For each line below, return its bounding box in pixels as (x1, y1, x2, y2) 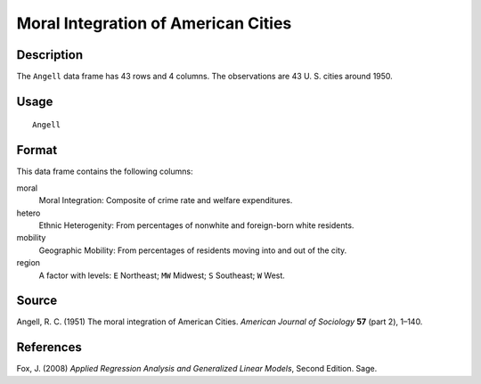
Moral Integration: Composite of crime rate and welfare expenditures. (38, 195, 293, 206)
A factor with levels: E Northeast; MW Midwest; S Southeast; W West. (38, 270, 285, 281)
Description (16, 47, 84, 62)
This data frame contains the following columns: (16, 166, 193, 177)
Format (16, 143, 58, 158)
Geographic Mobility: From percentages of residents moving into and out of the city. (38, 245, 347, 256)
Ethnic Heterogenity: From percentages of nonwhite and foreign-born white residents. (38, 219, 355, 231)
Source (16, 293, 58, 308)
